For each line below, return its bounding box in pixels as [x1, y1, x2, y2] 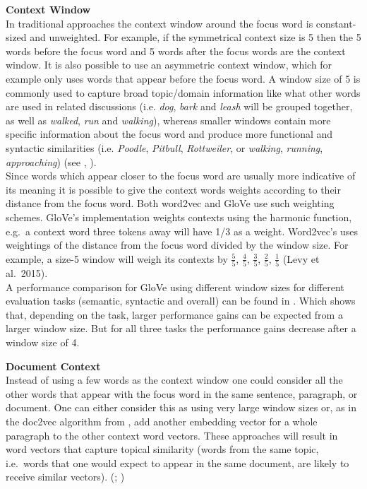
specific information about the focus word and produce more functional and [6, 126, 333, 141]
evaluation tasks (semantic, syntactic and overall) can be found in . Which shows [6, 293, 356, 308]
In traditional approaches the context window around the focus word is [6, 16, 313, 30]
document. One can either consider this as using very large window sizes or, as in [6, 400, 356, 415]
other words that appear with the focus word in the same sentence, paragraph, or [6, 386, 358, 401]
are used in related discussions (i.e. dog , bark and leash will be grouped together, [6, 99, 353, 114]
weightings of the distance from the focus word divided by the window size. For [6, 237, 349, 252]
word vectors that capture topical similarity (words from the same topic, [6, 442, 319, 456]
